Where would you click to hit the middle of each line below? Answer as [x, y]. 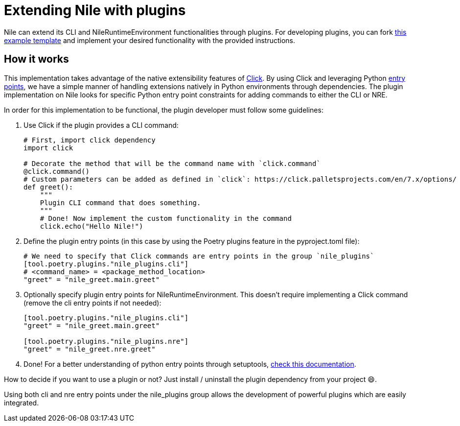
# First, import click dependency [90, 140]
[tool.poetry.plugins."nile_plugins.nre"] [106, 341]
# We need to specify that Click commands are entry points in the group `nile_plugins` [199, 256]
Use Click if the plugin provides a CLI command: [101, 125]
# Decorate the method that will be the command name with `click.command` [172, 163]
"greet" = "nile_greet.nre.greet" [90, 349]
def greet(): [48, 187]
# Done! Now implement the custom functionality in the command [166, 218]
